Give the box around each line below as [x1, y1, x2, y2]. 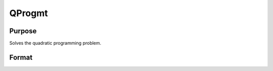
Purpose [9, 27, 37, 35]
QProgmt [9, 8, 48, 19]
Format [9, 53, 33, 61]
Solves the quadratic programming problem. [9, 40, 102, 46]
